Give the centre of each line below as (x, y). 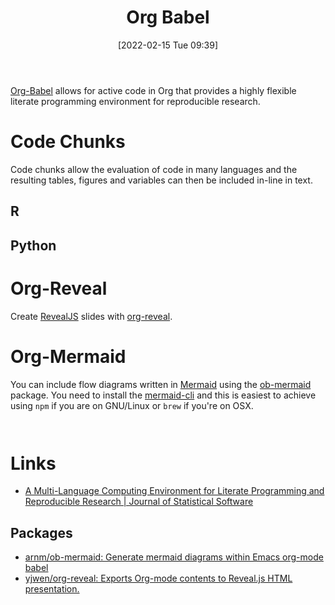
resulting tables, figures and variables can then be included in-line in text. (161, 180)
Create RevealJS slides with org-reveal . (91, 316)
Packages (41, 532)
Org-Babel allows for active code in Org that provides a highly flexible (153, 90)
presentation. (52, 589)
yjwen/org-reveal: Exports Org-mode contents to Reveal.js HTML (158, 578)
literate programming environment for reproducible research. (135, 101)
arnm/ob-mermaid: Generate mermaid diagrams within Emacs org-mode (174, 557)
